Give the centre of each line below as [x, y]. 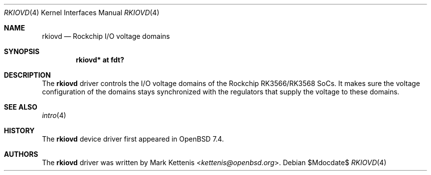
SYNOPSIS [22, 51]
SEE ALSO [21, 107]
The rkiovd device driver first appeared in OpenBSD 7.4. [133, 139]
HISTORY [19, 131]
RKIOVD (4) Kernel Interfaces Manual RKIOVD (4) [82, 13]
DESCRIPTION [28, 75]
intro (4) [54, 115]
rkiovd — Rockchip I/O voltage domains [106, 36]
